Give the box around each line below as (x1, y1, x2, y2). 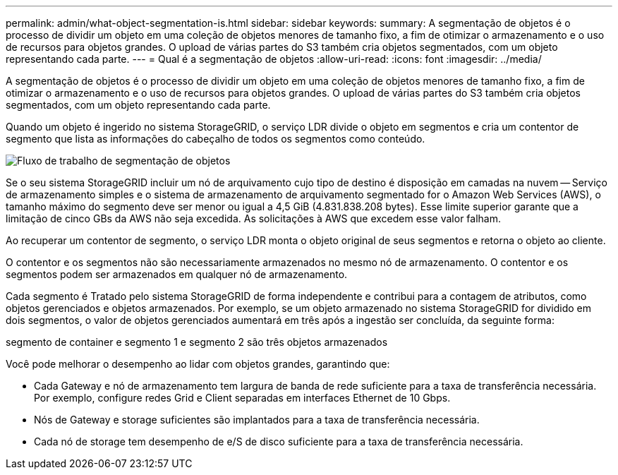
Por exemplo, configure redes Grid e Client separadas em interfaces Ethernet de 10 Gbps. (34, 392, 451, 404)
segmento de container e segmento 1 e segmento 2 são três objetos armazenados (6, 336, 388, 348)
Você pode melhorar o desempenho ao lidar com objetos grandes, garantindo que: (6, 358, 390, 370)
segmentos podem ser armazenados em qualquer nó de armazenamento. (6, 268, 348, 280)
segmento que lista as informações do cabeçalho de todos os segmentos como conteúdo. (6, 133, 425, 145)
